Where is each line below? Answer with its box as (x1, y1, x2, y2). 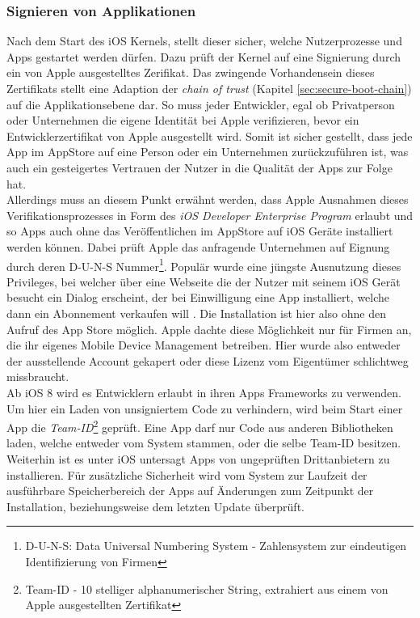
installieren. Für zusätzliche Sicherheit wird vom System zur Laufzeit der (6, 466, 367, 483)
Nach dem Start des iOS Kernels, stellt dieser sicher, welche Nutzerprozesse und (6, 32, 402, 49)
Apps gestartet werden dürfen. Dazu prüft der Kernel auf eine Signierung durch (6, 48, 401, 65)
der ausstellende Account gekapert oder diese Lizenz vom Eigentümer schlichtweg (6, 352, 409, 369)
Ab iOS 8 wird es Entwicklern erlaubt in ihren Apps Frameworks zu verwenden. (6, 383, 401, 400)
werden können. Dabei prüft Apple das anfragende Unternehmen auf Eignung (6, 238, 390, 255)
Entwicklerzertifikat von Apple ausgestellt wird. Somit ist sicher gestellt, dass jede (6, 127, 413, 144)
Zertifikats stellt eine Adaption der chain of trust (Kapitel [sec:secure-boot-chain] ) (6, 80, 412, 96)
